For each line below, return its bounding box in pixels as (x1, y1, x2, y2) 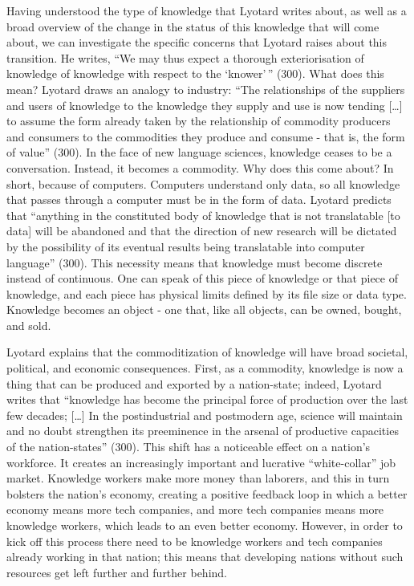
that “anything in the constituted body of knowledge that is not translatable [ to (6, 206, 400, 223)
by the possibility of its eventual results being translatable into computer (6, 238, 365, 254)
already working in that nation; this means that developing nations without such (6, 548, 404, 565)
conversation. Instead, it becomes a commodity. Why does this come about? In (6, 159, 394, 176)
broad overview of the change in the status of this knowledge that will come (6, 18, 379, 35)
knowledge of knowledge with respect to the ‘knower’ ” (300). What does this (6, 65, 384, 82)
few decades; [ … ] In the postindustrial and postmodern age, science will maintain (6, 406, 403, 423)
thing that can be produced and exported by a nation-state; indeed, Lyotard (6, 375, 382, 392)
